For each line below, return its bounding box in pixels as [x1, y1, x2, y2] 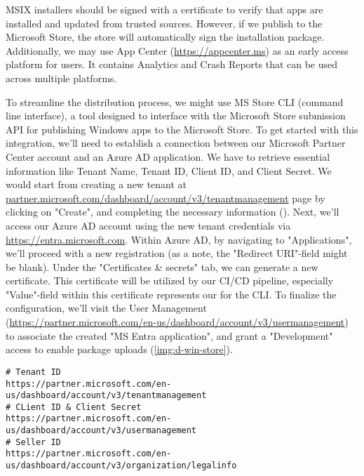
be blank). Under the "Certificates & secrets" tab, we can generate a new [6, 259, 318, 274]
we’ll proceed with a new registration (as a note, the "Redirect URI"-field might [6, 246, 348, 260]
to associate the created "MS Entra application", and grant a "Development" [6, 328, 333, 343]
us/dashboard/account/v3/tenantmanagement [6, 390, 207, 401]
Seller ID [15, 437, 61, 447]
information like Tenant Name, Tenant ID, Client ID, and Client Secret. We [6, 163, 332, 178]
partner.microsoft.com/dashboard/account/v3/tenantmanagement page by [6, 190, 325, 205]
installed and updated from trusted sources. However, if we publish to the [6, 15, 323, 30]
